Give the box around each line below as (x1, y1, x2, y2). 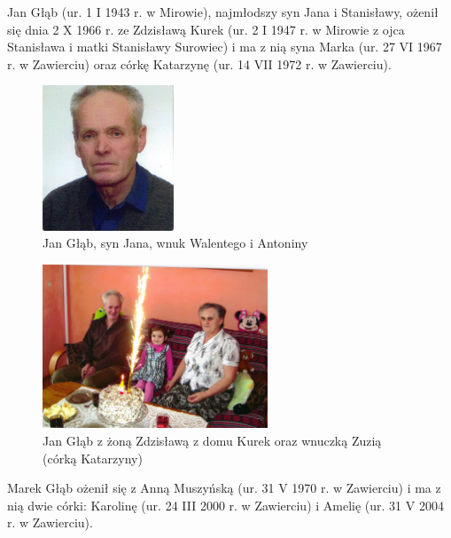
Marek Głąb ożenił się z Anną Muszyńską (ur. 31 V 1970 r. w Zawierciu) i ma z (7, 479, 441, 497)
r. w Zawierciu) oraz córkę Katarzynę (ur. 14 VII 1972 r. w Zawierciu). (7, 54, 392, 73)
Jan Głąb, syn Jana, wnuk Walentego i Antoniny (43, 233, 308, 252)
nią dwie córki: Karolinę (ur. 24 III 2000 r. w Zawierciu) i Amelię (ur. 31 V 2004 (7, 495, 444, 514)
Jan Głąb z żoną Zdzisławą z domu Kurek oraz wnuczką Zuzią (43, 431, 382, 449)
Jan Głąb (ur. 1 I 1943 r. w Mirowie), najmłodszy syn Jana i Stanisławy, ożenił (7, 3, 439, 20)
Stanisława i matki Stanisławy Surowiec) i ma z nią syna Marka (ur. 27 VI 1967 (7, 37, 442, 56)
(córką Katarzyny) (43, 448, 143, 467)
